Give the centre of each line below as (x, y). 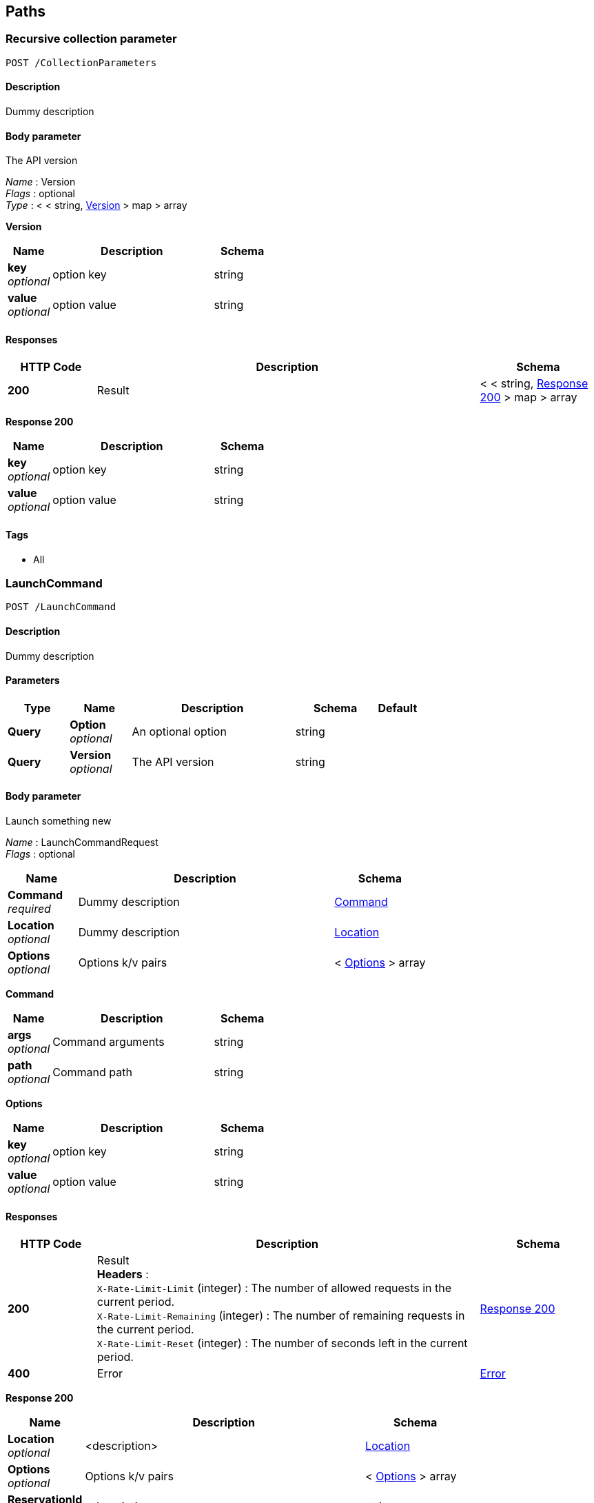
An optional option (179, 731)
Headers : (123, 1274)
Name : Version (41, 182)
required (29, 909)
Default (398, 708)
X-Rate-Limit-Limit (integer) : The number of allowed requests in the (274, 1288)
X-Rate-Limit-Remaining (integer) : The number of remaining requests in (281, 1316)
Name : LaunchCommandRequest (82, 843)
